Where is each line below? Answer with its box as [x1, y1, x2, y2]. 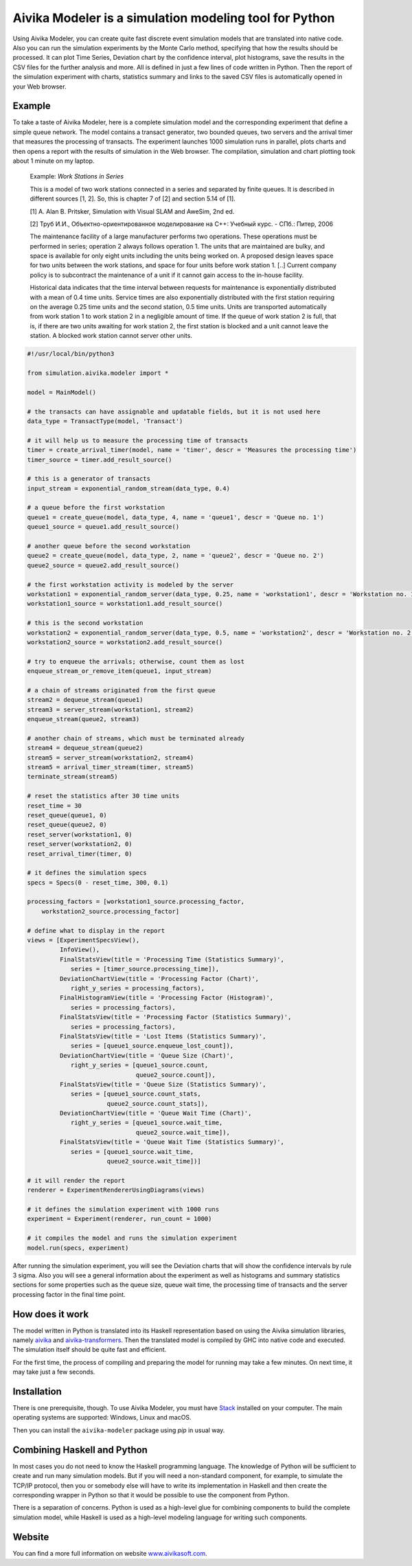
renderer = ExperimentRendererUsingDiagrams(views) [27, 1186, 205, 1194]
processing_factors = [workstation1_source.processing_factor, [27, 898, 245, 906]
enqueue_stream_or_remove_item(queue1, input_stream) [27, 667, 212, 675]
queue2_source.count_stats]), [106, 1100, 209, 1107]
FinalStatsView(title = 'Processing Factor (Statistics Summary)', [59, 1013, 292, 1021]
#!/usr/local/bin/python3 [27, 350, 115, 358]
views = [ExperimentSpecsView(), [27, 936, 140, 944]
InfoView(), [59, 946, 100, 954]
